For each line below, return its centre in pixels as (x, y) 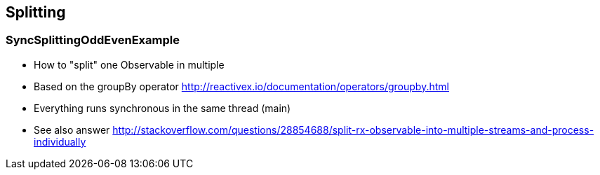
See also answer (72, 129)
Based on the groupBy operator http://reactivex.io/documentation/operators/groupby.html (241, 86)
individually (60, 141)
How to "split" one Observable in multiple (129, 64)
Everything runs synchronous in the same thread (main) (162, 108)
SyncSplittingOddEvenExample (93, 40)
